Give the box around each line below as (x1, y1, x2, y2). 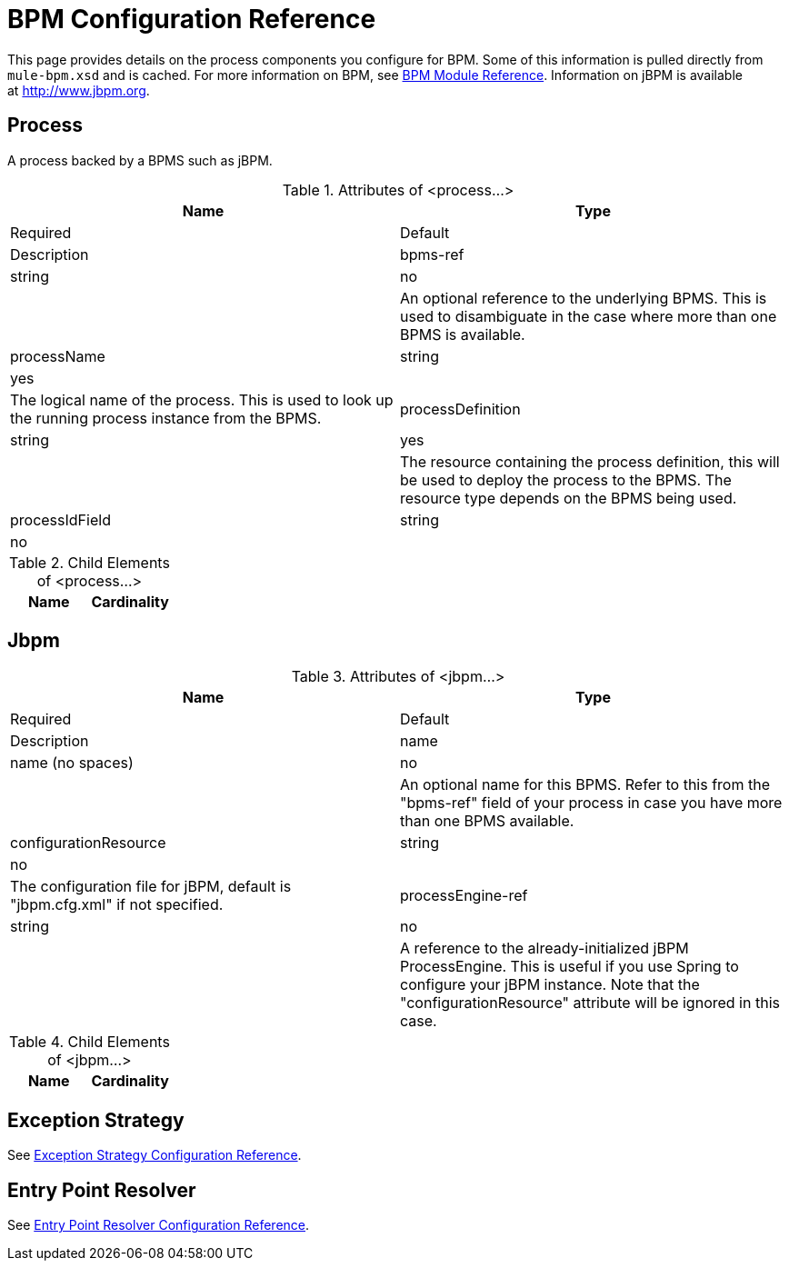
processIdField (10, 510, 111, 529)
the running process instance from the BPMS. (10, 408, 322, 427)
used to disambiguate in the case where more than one (400, 306, 777, 325)
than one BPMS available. (400, 812, 574, 831)
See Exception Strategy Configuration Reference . (7, 1147, 302, 1163)
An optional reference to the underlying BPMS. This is (400, 288, 767, 307)
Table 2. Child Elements (9, 553, 170, 572)
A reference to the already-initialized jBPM (400, 939, 689, 958)
